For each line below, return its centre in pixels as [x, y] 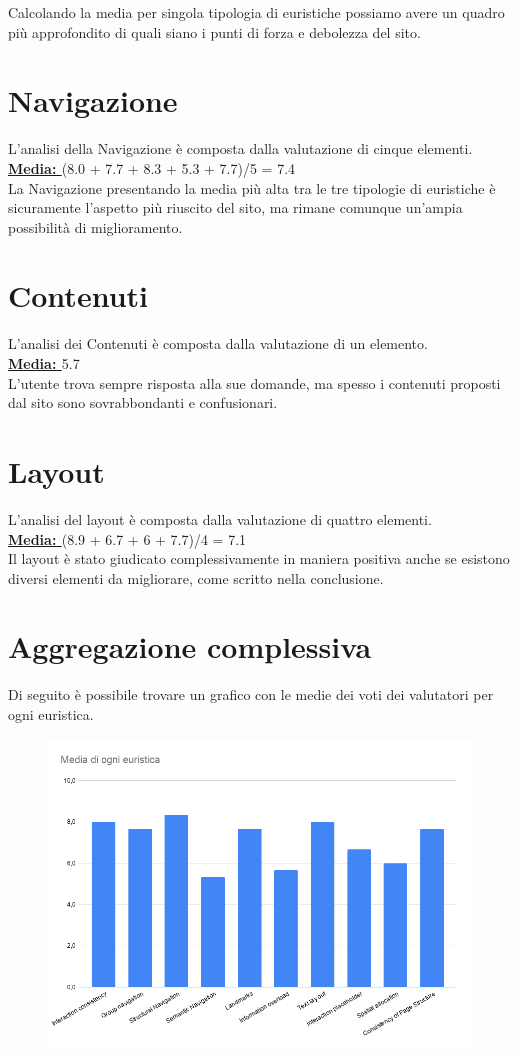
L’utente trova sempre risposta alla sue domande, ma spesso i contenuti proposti [254, 382]
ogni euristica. [51, 714]
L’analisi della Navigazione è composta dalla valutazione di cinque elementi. [240, 148]
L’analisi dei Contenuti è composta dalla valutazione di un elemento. [218, 343]
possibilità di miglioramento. [95, 226]
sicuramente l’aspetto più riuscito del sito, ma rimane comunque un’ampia [235, 207]
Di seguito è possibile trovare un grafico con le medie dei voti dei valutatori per [251, 694]
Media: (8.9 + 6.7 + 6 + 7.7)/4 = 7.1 [127, 538]
